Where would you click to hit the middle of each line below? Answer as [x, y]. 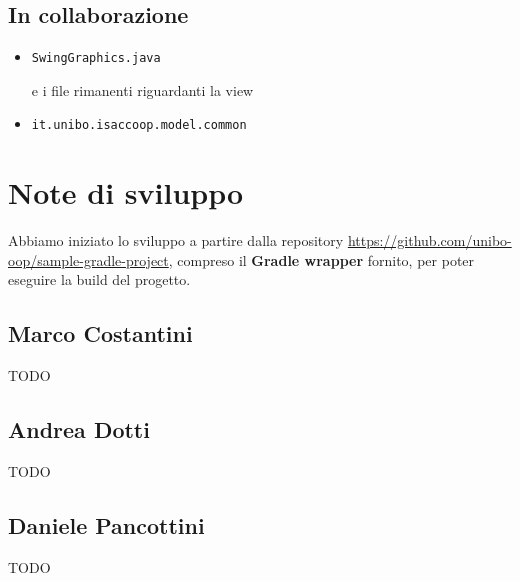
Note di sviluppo [126, 192]
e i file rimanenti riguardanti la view [142, 89]
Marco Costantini [100, 333]
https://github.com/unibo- [429, 240]
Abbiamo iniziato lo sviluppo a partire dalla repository [176, 240]
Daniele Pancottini [106, 525]
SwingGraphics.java [96, 58]
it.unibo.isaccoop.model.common [139, 125]
